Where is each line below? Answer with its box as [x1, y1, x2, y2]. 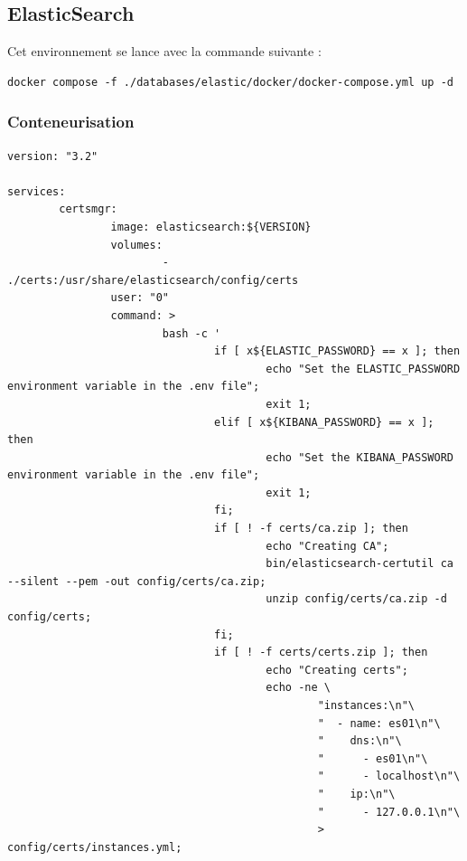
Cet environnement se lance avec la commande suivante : [7, 42, 322, 61]
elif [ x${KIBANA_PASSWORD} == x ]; [214, 415, 434, 429]
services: [7, 184, 66, 198]
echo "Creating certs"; [266, 663, 408, 676]
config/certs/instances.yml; [7, 840, 182, 854]
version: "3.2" [7, 149, 98, 163]
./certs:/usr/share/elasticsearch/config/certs [7, 273, 299, 287]
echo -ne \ [266, 681, 331, 695]
